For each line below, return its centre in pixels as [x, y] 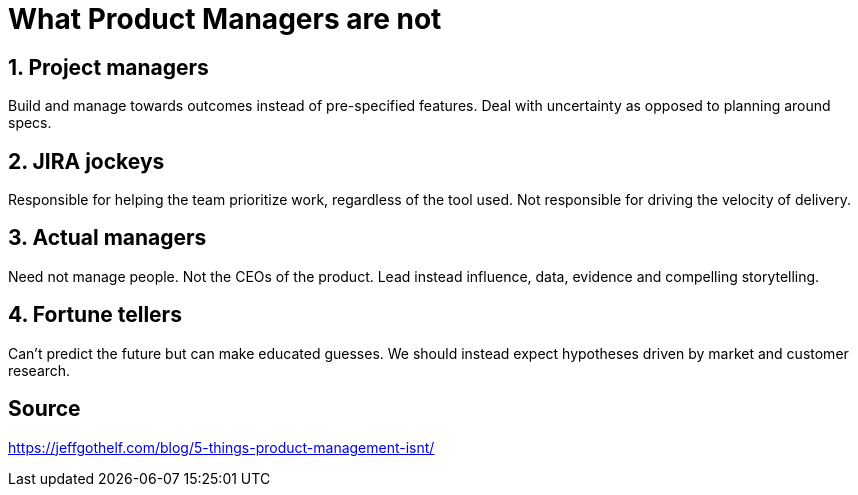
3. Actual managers [107, 238]
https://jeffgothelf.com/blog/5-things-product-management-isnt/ [221, 447]
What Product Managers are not [225, 19]
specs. [30, 123]
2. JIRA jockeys [86, 161]
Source [44, 409]
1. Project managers [108, 67]
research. [39, 370]
